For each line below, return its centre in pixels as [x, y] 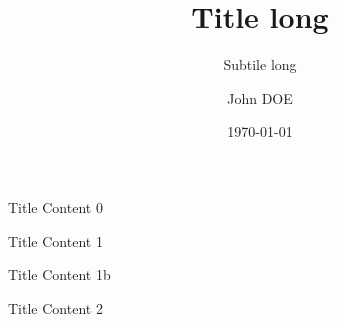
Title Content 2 [55, 307]
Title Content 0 [55, 206]
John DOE [260, 97]
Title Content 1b [59, 274]
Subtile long [260, 64]
